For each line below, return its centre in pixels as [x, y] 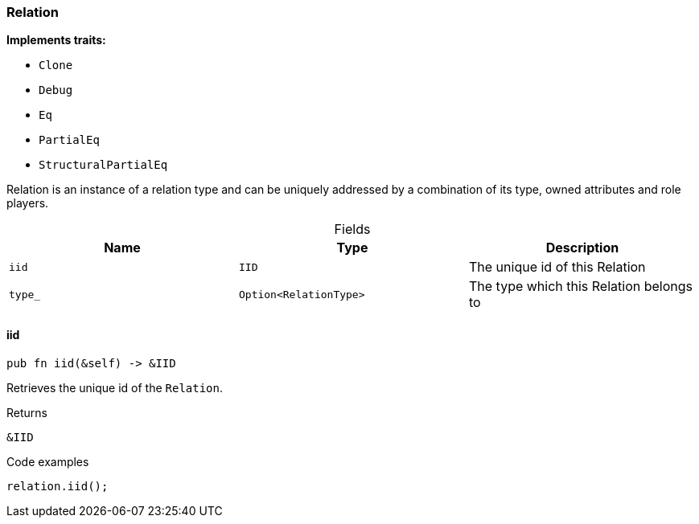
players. [28, 203]
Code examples [48, 461]
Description [582, 248]
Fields [352, 229]
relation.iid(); [58, 486]
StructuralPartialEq [103, 165]
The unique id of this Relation [557, 267]
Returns [27, 412]
